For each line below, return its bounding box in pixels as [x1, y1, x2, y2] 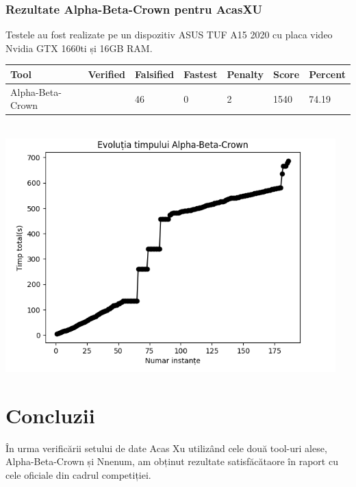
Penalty [227, 66, 264, 81]
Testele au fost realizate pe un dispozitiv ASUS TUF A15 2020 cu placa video [5, 27, 333, 42]
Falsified [135, 66, 175, 81]
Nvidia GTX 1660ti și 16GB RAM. [5, 40, 153, 55]
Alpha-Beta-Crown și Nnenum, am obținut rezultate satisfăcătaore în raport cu [5, 454, 338, 469]
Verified [88, 66, 126, 81]
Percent [309, 66, 346, 81]
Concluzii [5, 401, 95, 429]
